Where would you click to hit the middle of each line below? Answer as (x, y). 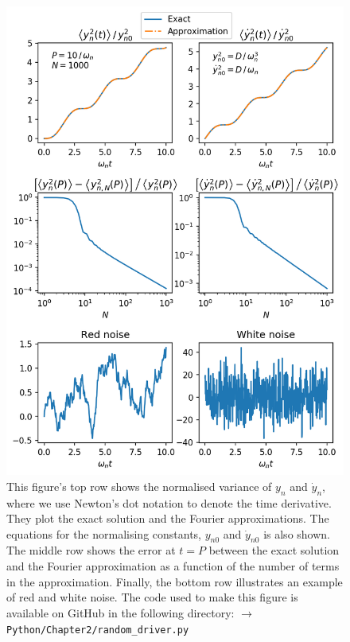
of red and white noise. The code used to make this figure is (152, 597)
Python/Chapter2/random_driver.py (98, 630)
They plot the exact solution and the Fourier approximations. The (168, 518)
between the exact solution (274, 550)
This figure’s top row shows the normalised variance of (139, 486)
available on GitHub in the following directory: (121, 612)
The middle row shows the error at (91, 550)
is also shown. (297, 533)
